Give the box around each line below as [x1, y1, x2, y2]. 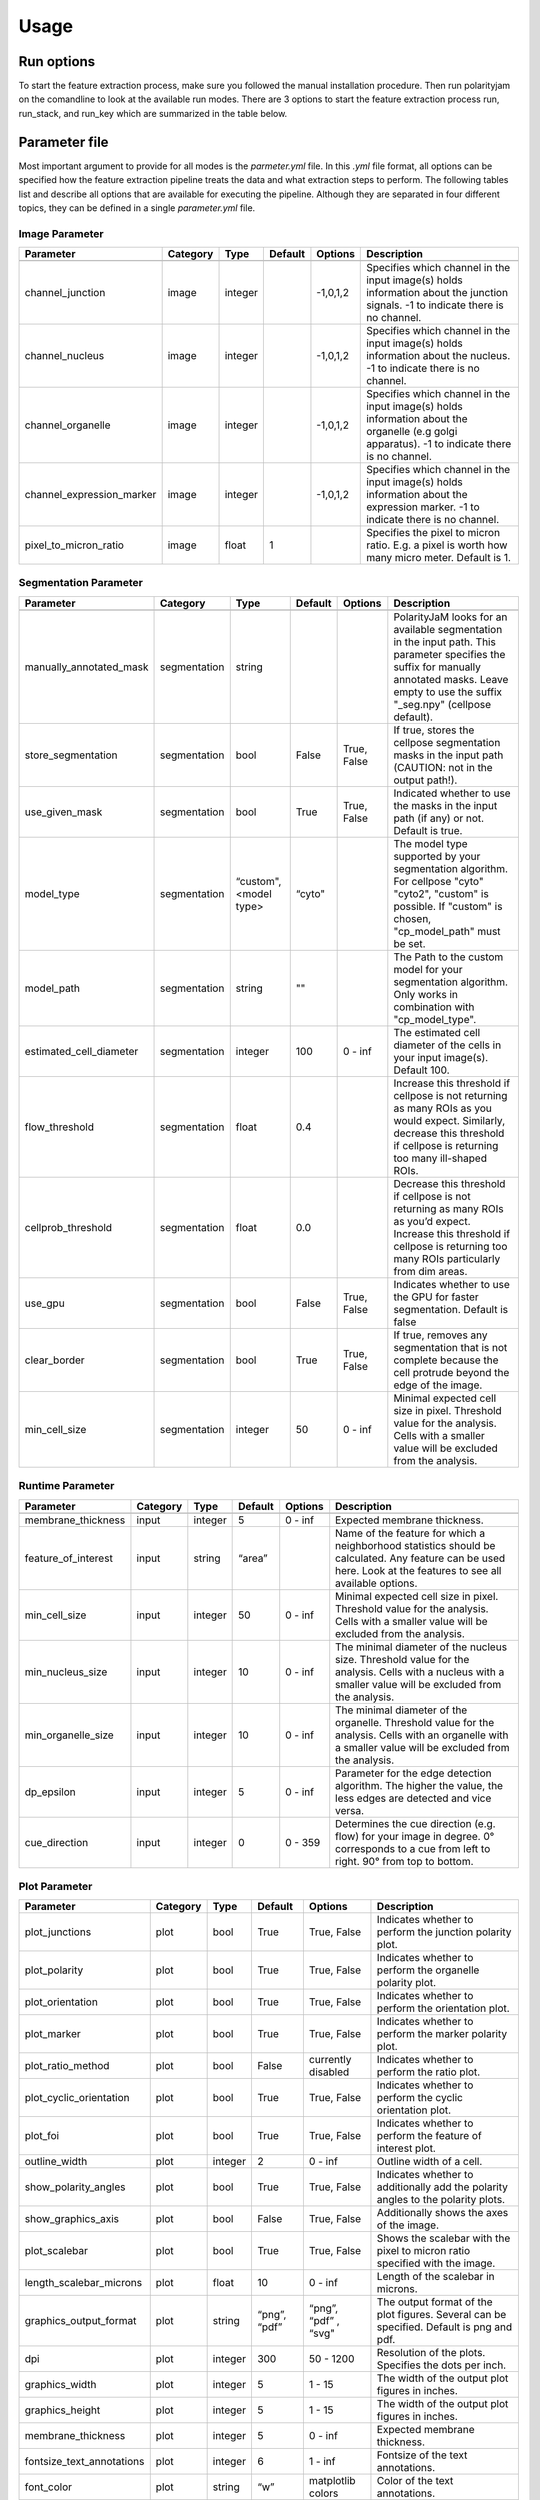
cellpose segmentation [393, 735, 501, 749]
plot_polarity [24, 1963, 84, 1977]
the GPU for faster [393, 1290, 479, 1304]
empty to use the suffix [393, 685, 502, 699]
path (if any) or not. [393, 811, 485, 825]
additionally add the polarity [376, 2180, 509, 2194]
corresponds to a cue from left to [335, 1841, 491, 1855]
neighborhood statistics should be [335, 1538, 496, 1552]
